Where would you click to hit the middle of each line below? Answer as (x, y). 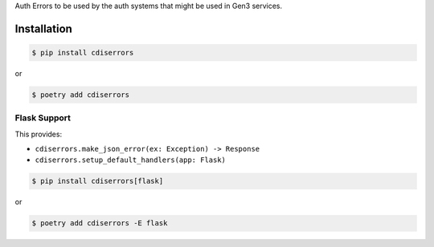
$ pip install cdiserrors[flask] (98, 181)
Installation (43, 28)
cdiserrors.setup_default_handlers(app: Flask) (131, 160)
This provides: (39, 134)
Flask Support (43, 118)
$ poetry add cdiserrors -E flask (100, 223)
